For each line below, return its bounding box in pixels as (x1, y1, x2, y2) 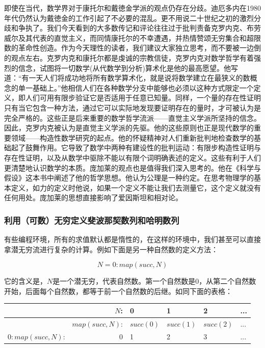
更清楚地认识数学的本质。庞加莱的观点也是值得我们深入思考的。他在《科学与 (4, 162, 261, 173)
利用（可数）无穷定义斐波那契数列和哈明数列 (4, 213, 179, 226)
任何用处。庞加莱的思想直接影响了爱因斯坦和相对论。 (4, 192, 182, 203)
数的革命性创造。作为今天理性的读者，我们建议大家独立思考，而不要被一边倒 (4, 42, 261, 53)
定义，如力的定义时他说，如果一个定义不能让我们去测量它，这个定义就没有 (11, 182, 261, 193)
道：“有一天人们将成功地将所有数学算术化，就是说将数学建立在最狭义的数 (4, 72, 250, 83)
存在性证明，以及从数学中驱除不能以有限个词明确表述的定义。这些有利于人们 (4, 152, 261, 163)
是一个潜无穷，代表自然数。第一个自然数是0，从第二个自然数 (52, 276, 256, 286)
